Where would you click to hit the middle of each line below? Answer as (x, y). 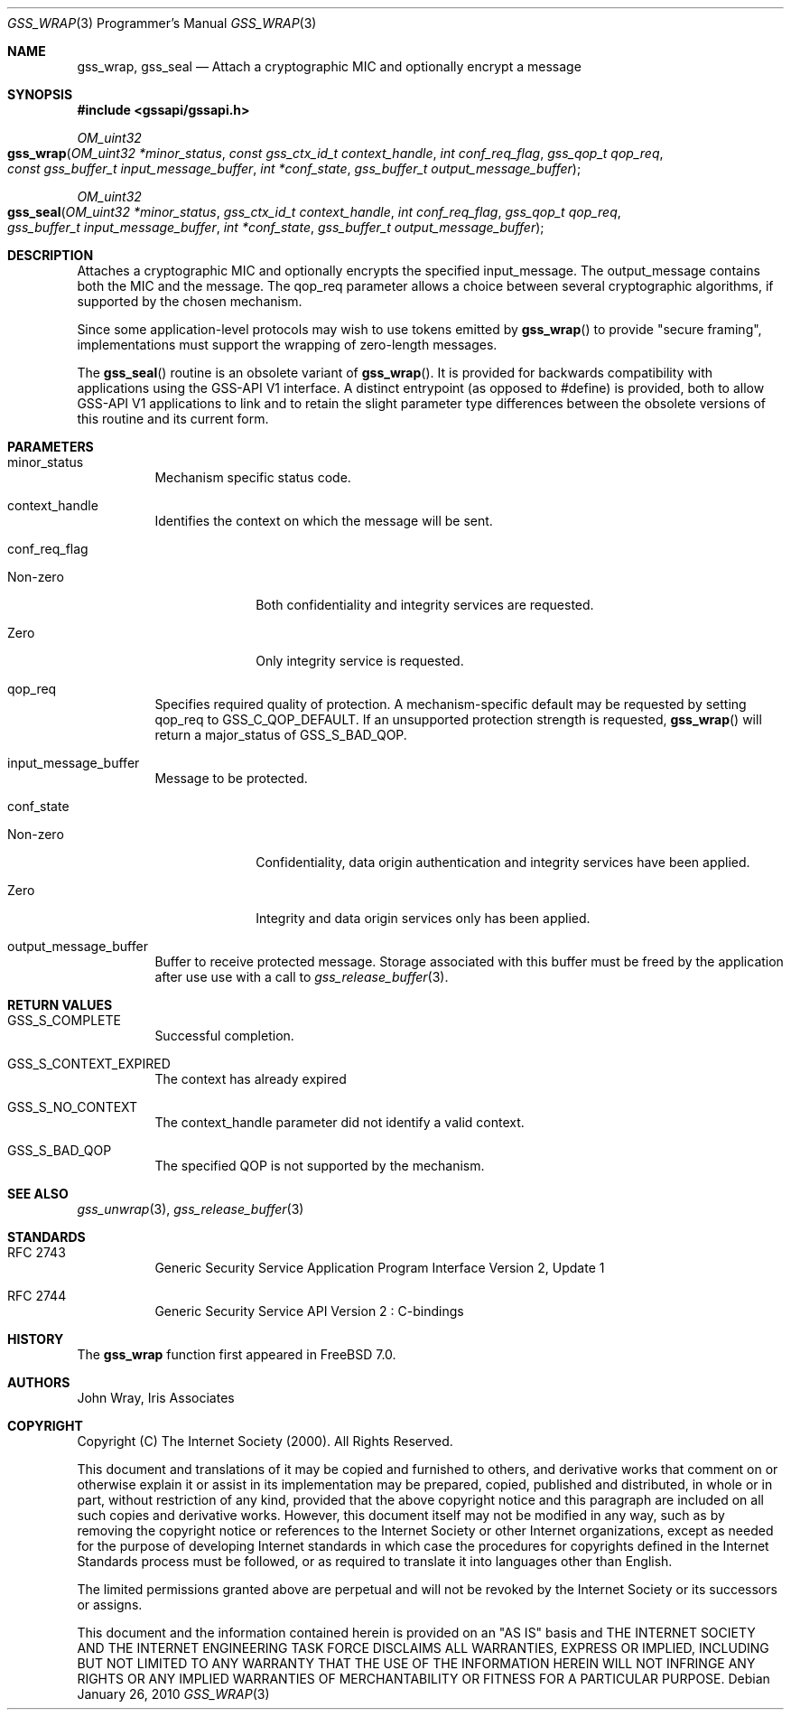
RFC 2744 (37, 1296)
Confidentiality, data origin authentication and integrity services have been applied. (503, 862)
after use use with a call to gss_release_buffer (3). (302, 977)
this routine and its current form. (173, 419)
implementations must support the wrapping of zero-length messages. (287, 345)
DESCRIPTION (51, 255)
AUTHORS (39, 1382)
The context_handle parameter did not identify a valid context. (340, 1122)
